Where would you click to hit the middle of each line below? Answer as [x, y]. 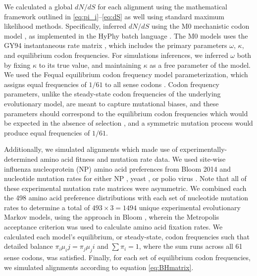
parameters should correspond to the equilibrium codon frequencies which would [126, 113]
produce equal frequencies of [47, 132]
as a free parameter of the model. [200, 65]
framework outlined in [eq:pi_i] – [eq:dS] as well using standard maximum [114, 16]
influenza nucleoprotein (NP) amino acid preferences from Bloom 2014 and [117, 168]
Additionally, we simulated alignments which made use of [91, 149]
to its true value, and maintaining [90, 65]
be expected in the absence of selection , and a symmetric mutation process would [128, 123]
